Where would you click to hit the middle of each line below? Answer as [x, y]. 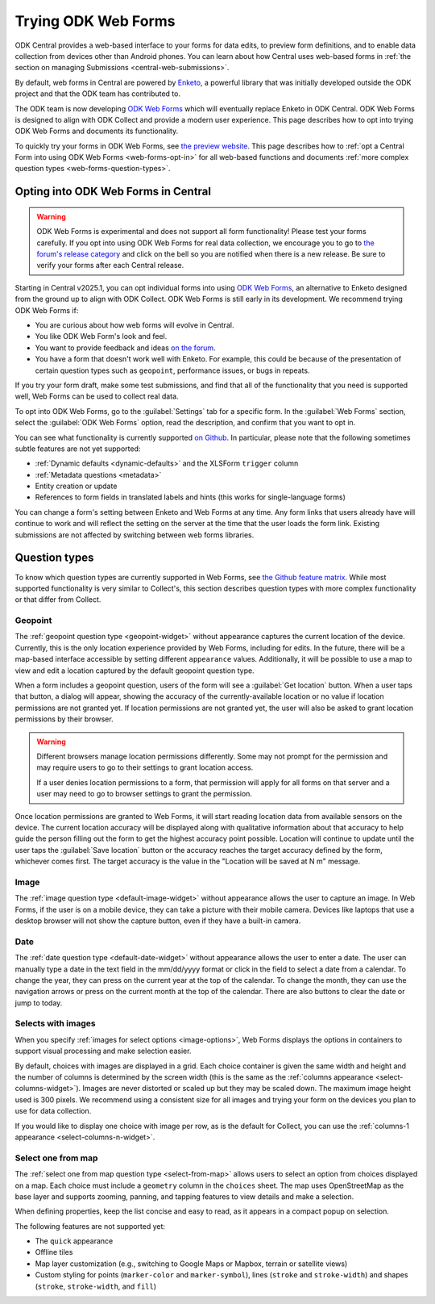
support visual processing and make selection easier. [103, 1051]
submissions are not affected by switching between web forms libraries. [135, 535]
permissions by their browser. [64, 719]
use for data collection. [53, 1111]
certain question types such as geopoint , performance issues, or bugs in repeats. [172, 370]
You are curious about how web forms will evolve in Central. [135, 325]
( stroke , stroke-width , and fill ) [96, 1286]
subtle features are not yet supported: [78, 449]
